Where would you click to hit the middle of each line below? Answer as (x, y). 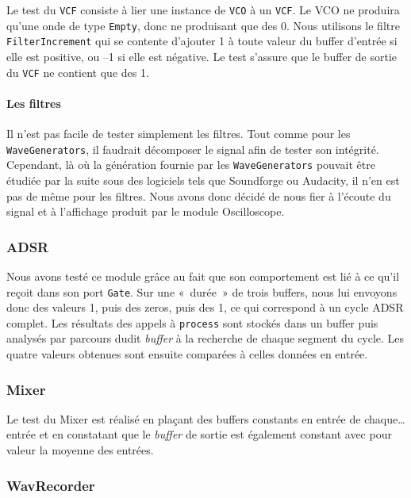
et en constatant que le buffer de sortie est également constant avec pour (215, 434)
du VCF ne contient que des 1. (78, 72)
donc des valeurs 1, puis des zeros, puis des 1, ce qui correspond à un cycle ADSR (205, 307)
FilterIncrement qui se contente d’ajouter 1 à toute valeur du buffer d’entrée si (202, 41)
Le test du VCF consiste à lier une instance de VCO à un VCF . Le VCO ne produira (203, 10)
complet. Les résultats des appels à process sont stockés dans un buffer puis (192, 322)
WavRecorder (51, 485)
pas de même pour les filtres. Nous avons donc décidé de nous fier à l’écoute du (199, 195)
